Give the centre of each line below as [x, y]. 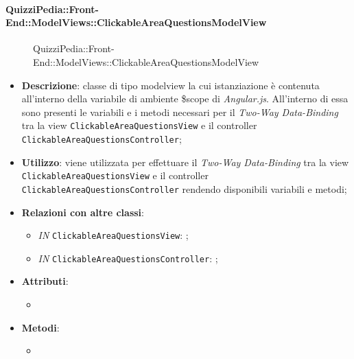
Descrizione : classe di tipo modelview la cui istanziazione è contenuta [170, 85]
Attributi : [45, 281]
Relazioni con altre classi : [83, 212]
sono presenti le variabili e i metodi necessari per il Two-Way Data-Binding [180, 112]
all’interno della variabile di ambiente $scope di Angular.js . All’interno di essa [185, 99]
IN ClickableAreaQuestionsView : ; [113, 235]
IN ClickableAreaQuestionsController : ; [128, 258]
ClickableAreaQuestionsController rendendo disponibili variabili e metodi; [184, 188]
